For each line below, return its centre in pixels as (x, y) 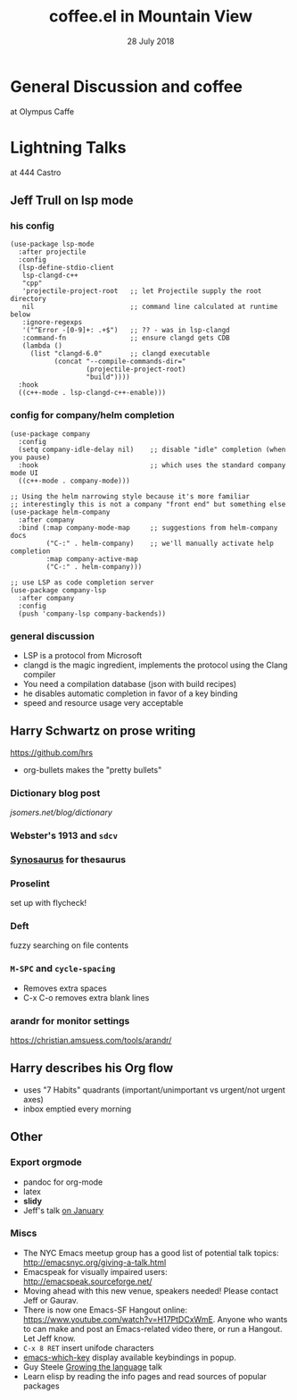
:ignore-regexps (52, 323)
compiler (39, 674)
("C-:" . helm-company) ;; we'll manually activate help (160, 543)
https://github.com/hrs (51, 752)
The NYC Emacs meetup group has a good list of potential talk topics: (151, 1253)
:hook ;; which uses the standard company (152, 465)
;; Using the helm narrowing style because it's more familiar (130, 496)
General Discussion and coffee (127, 86)
